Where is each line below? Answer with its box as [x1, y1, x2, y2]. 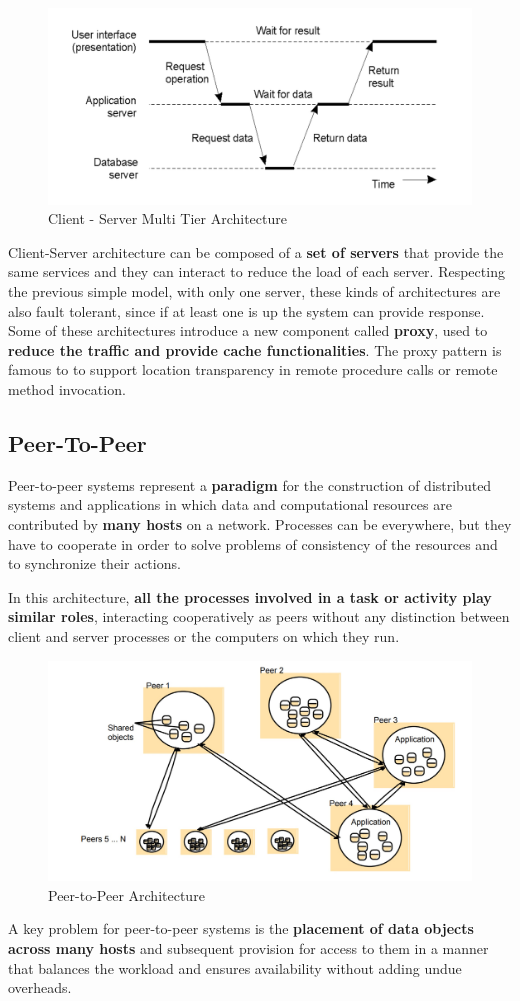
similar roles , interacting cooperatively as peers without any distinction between [8, 606, 510, 627]
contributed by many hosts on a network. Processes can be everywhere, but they [8, 514, 512, 534]
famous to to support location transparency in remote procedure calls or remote [8, 359, 498, 380]
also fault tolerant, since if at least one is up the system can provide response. [8, 300, 485, 321]
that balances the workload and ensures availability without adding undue [8, 957, 462, 978]
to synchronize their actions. [8, 553, 181, 574]
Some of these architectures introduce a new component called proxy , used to [8, 320, 488, 341]
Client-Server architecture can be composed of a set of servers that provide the [8, 241, 504, 262]
